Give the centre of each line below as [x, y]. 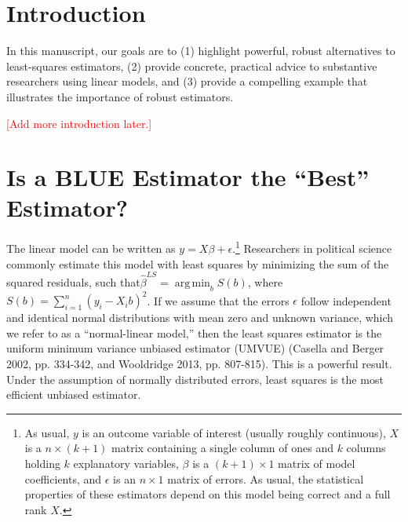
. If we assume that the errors [218, 300]
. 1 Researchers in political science [312, 247]
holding [42, 464]
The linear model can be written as [91, 248]
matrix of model [317, 464]
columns [366, 448]
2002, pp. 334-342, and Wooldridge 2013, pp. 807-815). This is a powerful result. [199, 364]
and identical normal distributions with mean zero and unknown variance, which [200, 318]
